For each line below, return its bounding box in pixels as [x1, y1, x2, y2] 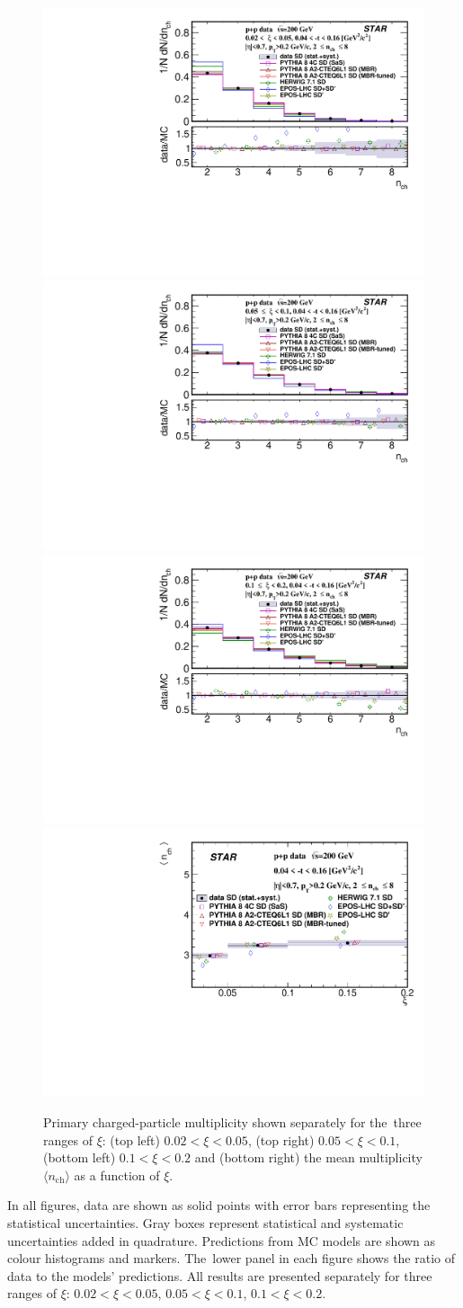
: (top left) [102, 1130, 160, 1149]
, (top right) [247, 1130, 315, 1149]
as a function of [74, 1165, 160, 1184]
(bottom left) [43, 1148, 116, 1167]
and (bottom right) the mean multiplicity [194, 1148, 423, 1167]
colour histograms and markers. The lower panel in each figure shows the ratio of [7, 1249, 456, 1268]
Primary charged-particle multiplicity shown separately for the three [43, 1113, 422, 1131]
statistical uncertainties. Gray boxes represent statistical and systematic [7, 1213, 404, 1232]
